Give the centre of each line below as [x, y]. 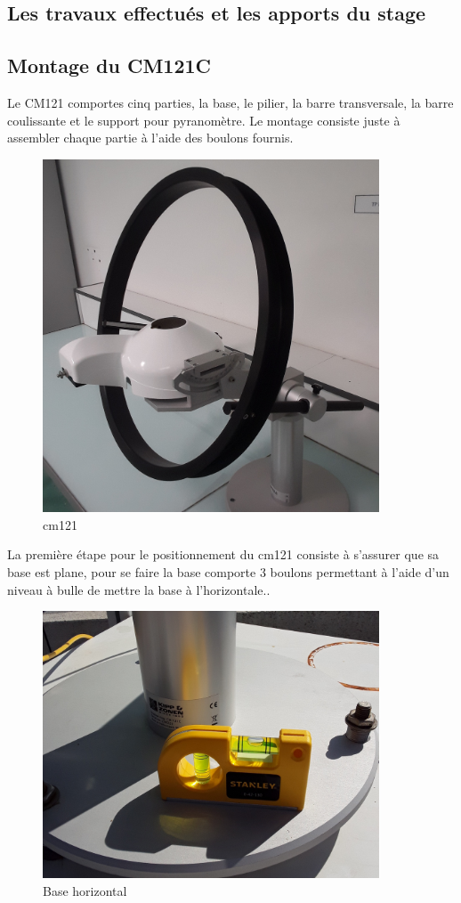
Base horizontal [85, 890]
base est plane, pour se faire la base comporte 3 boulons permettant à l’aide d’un [228, 572]
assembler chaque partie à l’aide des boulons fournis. [150, 138]
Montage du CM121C [109, 65]
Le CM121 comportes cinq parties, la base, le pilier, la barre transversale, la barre [230, 102]
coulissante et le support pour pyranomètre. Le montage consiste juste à [204, 120]
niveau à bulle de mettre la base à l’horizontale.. [139, 589]
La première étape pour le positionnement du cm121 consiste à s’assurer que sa [223, 554]
